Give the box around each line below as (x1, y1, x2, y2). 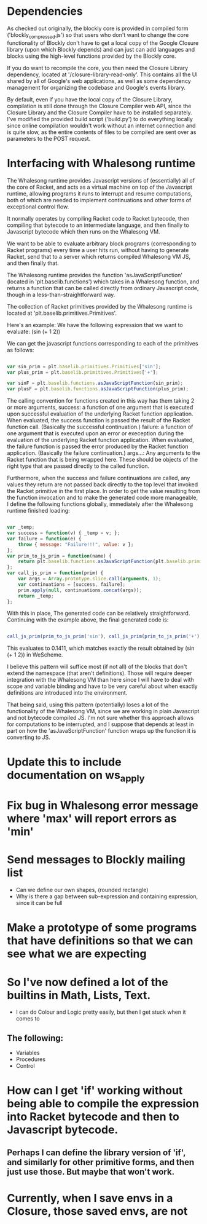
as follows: (7, 346, 34, 353)
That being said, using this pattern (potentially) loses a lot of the (7, 701, 169, 708)
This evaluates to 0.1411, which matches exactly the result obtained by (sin (7, 644, 195, 652)
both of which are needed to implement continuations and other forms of (7, 196, 192, 203)
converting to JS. (7, 733, 51, 741)
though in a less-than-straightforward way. (7, 291, 115, 298)
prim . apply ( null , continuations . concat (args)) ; (18, 587, 142, 593)
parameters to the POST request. (7, 135, 91, 142)
